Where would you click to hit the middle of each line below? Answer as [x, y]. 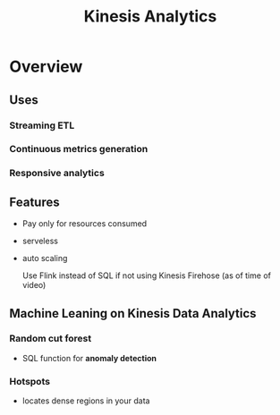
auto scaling [45, 258]
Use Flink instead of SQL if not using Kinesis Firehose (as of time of [146, 275]
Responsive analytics [57, 174]
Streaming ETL [42, 125]
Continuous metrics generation [79, 149]
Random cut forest [51, 339]
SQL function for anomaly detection [89, 358]
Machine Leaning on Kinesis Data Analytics [133, 313]
